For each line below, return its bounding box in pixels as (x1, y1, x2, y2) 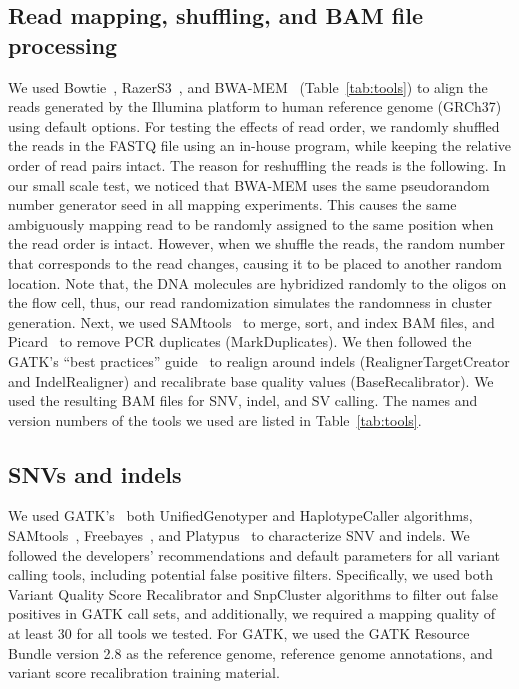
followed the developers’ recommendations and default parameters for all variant (8, 544, 501, 565)
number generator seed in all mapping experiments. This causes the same (8, 194, 457, 215)
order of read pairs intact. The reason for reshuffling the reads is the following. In (8, 154, 507, 175)
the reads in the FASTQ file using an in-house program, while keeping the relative (8, 135, 512, 156)
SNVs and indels (8, 458, 182, 489)
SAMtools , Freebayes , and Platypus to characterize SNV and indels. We (8, 525, 470, 546)
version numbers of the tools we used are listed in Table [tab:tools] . (8, 409, 422, 430)
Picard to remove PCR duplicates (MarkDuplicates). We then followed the (8, 331, 472, 352)
